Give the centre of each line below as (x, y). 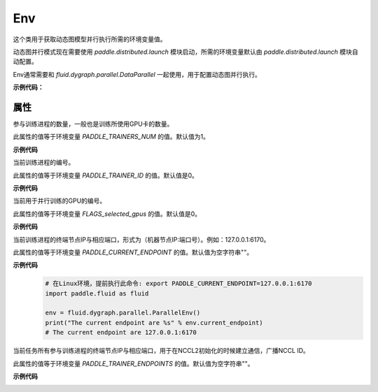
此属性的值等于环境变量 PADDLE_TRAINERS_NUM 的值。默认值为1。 (111, 137)
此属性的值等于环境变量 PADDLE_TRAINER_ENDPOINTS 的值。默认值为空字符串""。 (133, 363)
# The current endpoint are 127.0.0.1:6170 (121, 333)
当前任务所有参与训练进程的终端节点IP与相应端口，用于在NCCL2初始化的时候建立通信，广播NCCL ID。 (161, 351)
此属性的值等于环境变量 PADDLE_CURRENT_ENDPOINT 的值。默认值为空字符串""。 (133, 252)
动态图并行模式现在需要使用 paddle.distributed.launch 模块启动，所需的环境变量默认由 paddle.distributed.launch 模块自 (185, 52)
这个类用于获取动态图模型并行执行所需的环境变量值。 (90, 39)
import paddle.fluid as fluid (97, 293)
